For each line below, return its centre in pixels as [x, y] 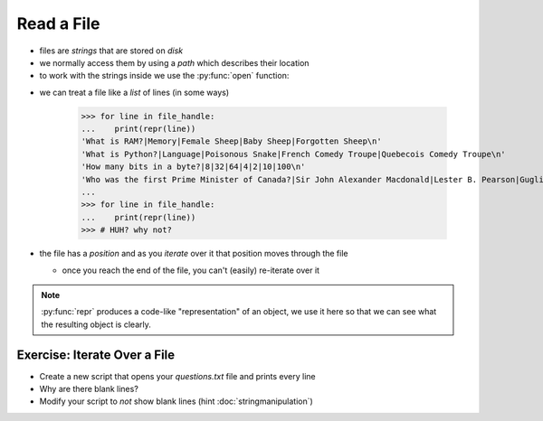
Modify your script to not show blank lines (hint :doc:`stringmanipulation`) [176, 401]
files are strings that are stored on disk [111, 51]
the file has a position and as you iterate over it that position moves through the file [194, 254]
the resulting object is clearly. [96, 324]
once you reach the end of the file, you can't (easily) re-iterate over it [191, 270]
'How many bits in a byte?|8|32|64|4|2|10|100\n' [193, 167]
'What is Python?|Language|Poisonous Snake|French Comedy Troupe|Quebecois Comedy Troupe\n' [293, 154]
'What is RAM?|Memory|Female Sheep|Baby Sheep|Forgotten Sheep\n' [231, 141]
